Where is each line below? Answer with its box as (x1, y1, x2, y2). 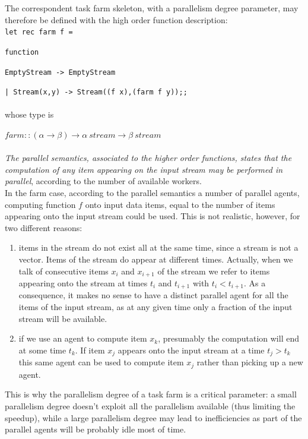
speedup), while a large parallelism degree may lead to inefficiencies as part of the (5, 411, 302, 424)
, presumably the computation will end (158, 332, 299, 345)
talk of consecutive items (18, 264, 109, 277)
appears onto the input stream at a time (118, 343, 265, 356)
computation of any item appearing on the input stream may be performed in (5, 163, 283, 175)
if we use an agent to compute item (18, 332, 147, 345)
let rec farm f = (5, 28, 73, 37)
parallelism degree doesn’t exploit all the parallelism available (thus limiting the (5, 399, 296, 412)
